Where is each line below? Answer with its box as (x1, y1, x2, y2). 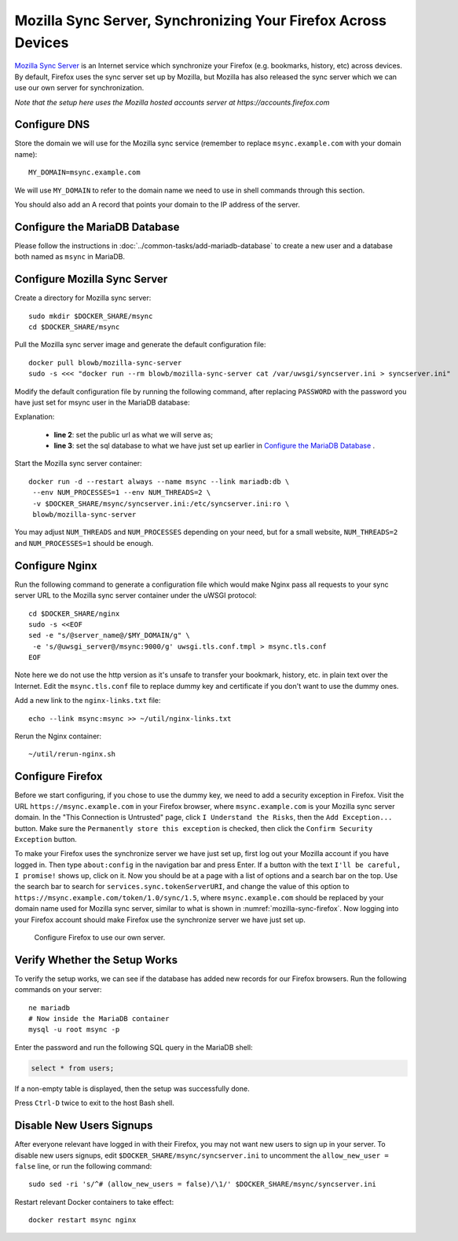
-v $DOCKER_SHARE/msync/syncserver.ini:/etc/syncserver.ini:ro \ (32, 499, 290, 508)
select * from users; (31, 1063, 115, 1072)
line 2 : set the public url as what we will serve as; (53, 430, 214, 439)
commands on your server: (14, 985, 102, 994)
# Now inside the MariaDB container (28, 1014, 170, 1023)
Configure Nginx (14, 558, 97, 573)
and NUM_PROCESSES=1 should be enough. (14, 538, 153, 547)
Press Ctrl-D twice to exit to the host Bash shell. (14, 1098, 174, 1107)
